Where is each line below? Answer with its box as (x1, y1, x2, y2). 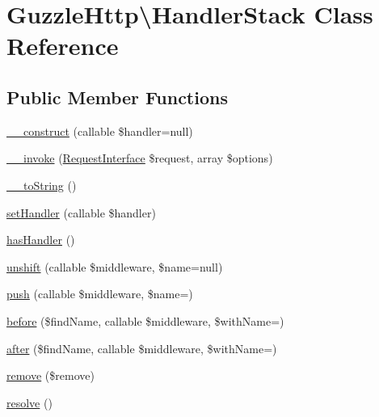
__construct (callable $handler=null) (6, 122, 193, 139)
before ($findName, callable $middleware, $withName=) (6, 312, 284, 329)
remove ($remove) (6, 367, 95, 384)
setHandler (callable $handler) (6, 204, 156, 221)
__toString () (6, 176, 77, 193)
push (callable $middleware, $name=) (6, 285, 193, 302)
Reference (6, 29, 119, 62)
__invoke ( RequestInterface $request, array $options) (6, 150, 273, 166)
